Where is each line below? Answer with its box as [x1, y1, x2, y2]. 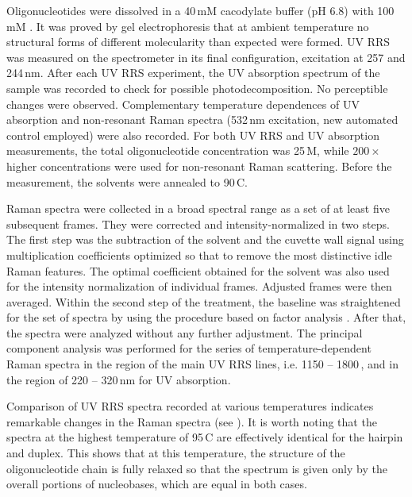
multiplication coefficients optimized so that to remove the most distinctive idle [6, 246, 392, 263]
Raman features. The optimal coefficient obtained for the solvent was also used [6, 262, 390, 279]
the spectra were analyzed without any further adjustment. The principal [6, 324, 363, 341]
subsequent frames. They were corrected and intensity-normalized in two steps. [6, 215, 390, 232]
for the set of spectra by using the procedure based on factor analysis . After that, [6, 309, 406, 326]
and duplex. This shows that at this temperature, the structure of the [6, 445, 345, 461]
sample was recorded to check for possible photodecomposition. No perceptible [6, 79, 388, 96]
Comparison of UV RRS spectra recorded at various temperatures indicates [6, 398, 374, 414]
